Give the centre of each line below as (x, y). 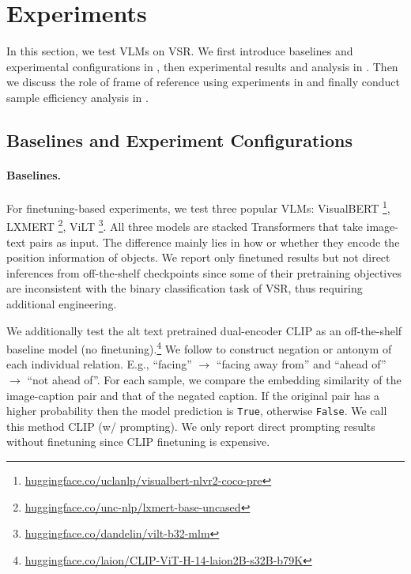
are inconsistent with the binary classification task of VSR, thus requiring (185, 288)
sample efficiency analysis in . (77, 97)
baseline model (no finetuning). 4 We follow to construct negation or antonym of (199, 347)
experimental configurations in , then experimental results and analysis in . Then (202, 66)
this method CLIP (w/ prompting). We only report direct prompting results (191, 426)
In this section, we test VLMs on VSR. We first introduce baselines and (180, 51)
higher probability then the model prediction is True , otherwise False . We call (197, 411)
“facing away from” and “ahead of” (301, 364)
